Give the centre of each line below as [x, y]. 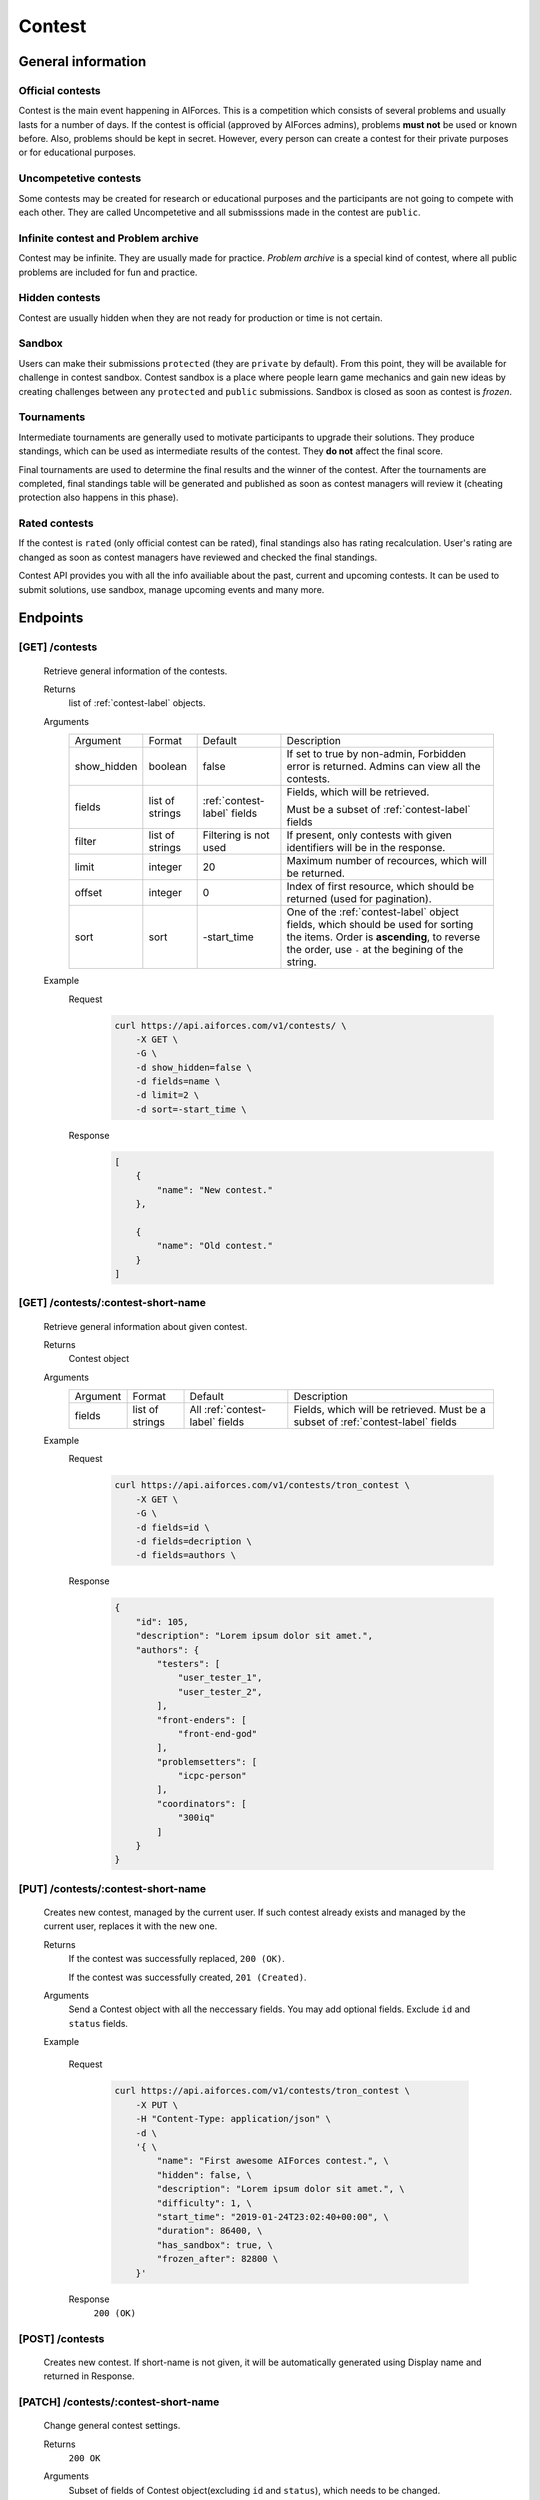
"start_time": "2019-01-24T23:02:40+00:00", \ [272, 2216]
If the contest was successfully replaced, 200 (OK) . [176, 1959]
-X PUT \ [157, 2104]
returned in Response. [89, 2376]
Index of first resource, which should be [380, 887]
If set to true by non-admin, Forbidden [376, 754]
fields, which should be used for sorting [380, 925]
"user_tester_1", [220, 1678]
